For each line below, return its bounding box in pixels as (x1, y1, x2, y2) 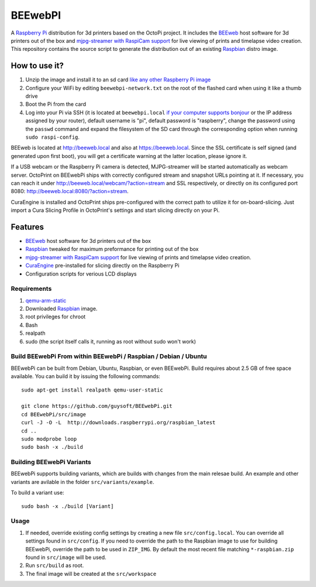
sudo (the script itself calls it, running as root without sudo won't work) (25, 338, 196, 345)
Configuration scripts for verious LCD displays (25, 270, 137, 277)
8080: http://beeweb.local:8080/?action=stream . (11, 188, 129, 195)
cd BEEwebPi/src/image (21, 411, 87, 418)
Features (11, 222, 44, 232)
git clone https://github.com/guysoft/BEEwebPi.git (21, 403, 173, 410)
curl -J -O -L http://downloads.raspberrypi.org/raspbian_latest (21, 419, 216, 426)
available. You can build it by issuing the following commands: (11, 373, 160, 380)
